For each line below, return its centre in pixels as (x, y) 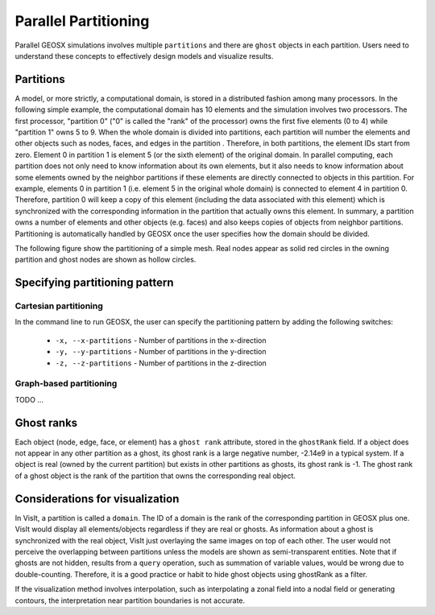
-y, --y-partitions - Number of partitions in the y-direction (161, 352)
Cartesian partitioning (59, 306)
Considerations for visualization (97, 499)
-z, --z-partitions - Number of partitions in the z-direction (161, 363)
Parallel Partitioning (82, 21)
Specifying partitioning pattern (94, 283)
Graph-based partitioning (66, 384)
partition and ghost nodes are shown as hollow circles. (106, 260)
